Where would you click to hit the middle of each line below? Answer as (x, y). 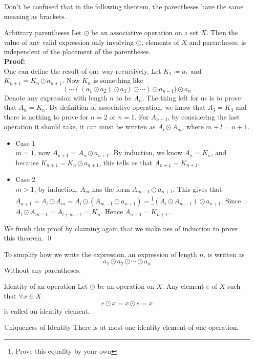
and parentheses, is (218, 42)
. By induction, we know (146, 152)
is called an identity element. (47, 310)
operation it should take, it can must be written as (80, 127)
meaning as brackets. (35, 16)
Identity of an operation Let (46, 286)
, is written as (224, 254)
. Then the (222, 32)
